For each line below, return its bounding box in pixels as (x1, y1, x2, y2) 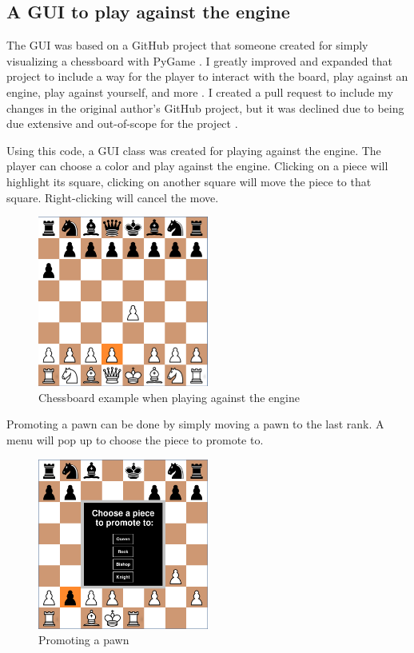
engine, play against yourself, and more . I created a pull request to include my (6, 83, 393, 100)
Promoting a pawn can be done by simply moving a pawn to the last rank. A (6, 416, 384, 432)
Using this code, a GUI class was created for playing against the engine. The (6, 141, 381, 158)
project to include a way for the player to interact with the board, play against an (6, 68, 408, 85)
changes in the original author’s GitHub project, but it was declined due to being (6, 99, 404, 116)
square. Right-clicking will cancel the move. (6, 189, 219, 205)
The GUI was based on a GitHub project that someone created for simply (6, 37, 368, 54)
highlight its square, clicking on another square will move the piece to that (6, 173, 372, 189)
